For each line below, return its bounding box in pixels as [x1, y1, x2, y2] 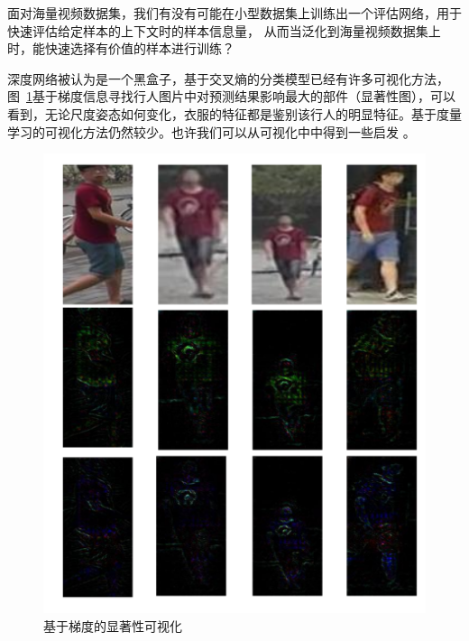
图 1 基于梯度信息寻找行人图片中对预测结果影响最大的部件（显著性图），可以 [7, 87, 455, 106]
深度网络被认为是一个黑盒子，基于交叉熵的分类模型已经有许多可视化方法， [7, 69, 449, 88]
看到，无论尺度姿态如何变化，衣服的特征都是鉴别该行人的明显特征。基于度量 [7, 104, 462, 123]
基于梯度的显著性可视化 [43, 616, 182, 635]
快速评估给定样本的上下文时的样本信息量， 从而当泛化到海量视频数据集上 [7, 21, 441, 40]
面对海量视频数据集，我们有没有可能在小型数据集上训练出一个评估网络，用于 [7, 4, 462, 22]
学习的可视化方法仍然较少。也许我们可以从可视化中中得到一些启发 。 [7, 122, 416, 141]
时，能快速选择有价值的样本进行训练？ [7, 39, 234, 58]
